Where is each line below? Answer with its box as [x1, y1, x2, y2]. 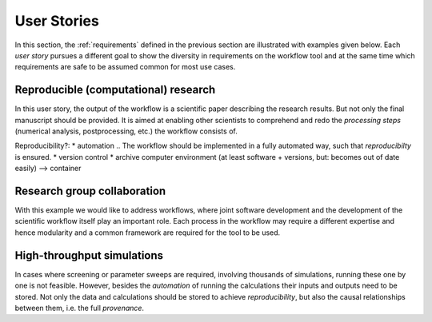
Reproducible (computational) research [14, 83, 216, 97]
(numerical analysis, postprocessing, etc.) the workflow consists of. [14, 126, 238, 136]
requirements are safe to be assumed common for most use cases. [14, 62, 236, 72]
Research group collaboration [14, 185, 166, 197]
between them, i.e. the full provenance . [14, 303, 144, 312]
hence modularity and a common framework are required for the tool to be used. [14, 228, 281, 237]
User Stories [14, 12, 99, 30]
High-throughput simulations [14, 248, 164, 262]
